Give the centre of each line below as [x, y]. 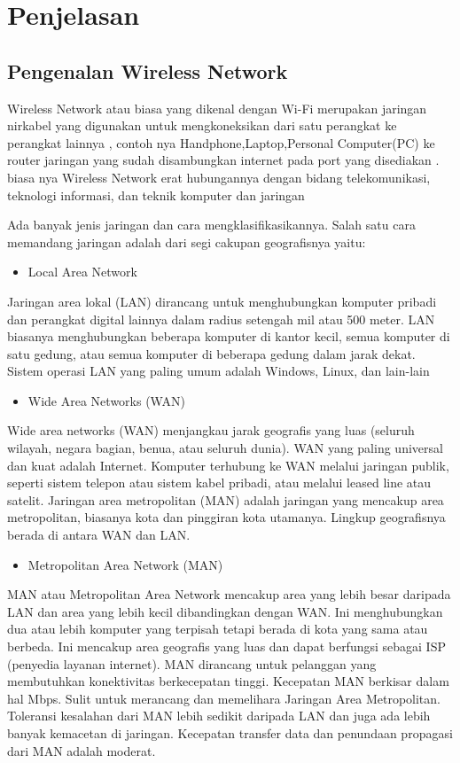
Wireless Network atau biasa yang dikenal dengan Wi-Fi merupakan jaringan [217, 108]
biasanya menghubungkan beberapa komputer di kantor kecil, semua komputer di [229, 336]
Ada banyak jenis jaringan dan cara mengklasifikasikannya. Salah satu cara [211, 225]
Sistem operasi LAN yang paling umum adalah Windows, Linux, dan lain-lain [218, 371]
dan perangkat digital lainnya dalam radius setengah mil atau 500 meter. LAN [221, 319]
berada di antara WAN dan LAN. [99, 535]
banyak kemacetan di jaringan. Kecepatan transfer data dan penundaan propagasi [230, 732]
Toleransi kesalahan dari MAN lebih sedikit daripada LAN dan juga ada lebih [219, 716]
